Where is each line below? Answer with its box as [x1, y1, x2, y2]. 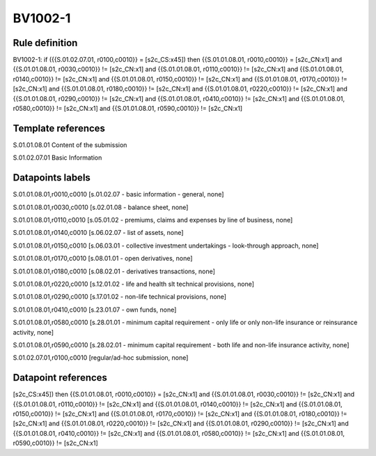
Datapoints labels [13, 172, 91, 184]
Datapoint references [13, 372, 108, 383]
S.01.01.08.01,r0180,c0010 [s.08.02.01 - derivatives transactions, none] [13, 267, 216, 275]
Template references [13, 122, 106, 134]
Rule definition [13, 37, 78, 49]
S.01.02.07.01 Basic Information [13, 153, 102, 162]
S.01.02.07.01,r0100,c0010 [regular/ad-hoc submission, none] [13, 354, 189, 362]
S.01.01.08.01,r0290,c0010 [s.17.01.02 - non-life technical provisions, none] [13, 293, 226, 301]
